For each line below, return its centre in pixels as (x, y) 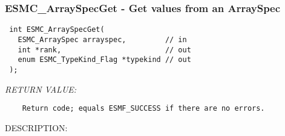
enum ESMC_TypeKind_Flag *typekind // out (104, 60)
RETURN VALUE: (41, 89)
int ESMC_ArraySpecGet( (57, 30)
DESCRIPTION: (36, 127)
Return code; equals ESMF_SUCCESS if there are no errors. (143, 109)
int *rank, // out (104, 50)
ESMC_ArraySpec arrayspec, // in (102, 39)
